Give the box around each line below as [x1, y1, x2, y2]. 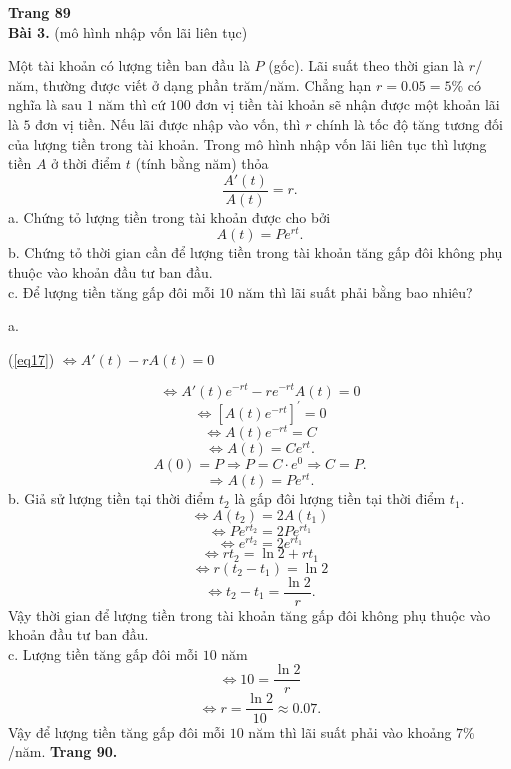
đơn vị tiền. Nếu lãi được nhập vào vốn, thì [35, 113, 301, 134]
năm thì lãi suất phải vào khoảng [248, 721, 452, 742]
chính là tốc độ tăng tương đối [316, 113, 503, 134]
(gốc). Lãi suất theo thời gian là [268, 55, 465, 76]
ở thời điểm [51, 153, 122, 174]
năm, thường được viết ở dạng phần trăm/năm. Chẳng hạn [8, 74, 372, 95]
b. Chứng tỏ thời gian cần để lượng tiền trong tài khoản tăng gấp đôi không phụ [8, 242, 503, 263]
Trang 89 [8, 2, 71, 22]
